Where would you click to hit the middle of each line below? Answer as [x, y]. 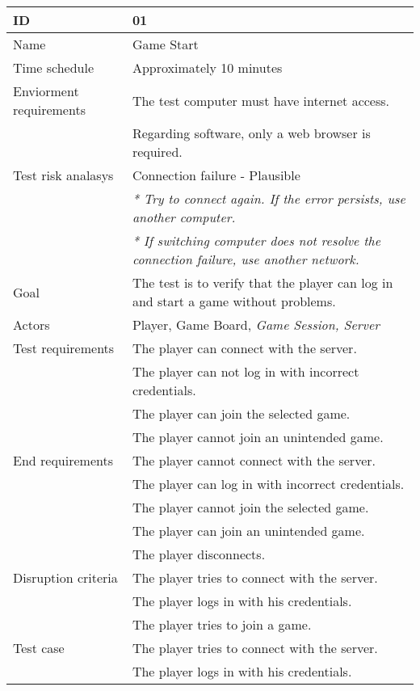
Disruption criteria [65, 577]
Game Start [165, 44]
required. [157, 152]
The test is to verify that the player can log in [262, 282]
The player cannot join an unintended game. [258, 437]
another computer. [184, 217]
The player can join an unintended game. [248, 531]
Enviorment [46, 91]
